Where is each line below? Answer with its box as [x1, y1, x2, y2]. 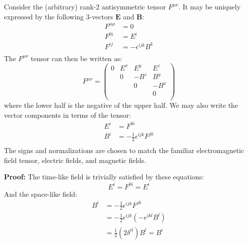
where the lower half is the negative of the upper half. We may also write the [4, 100, 238, 110]
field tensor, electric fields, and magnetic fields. [4, 155, 146, 165]
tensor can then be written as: [31, 53, 123, 63]
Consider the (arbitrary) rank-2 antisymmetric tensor [4, 1, 166, 11]
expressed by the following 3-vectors [4, 11, 114, 21]
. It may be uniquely [178, 1, 241, 11]
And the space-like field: [4, 188, 77, 199]
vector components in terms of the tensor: [4, 109, 131, 120]
